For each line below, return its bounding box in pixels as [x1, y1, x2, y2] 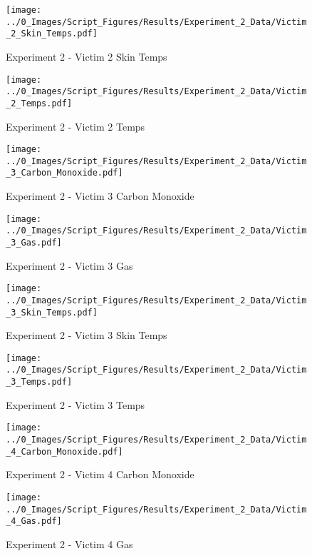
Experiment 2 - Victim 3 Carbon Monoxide [6, 188, 194, 203]
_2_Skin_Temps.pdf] [6, 29, 98, 39]
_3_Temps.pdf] [6, 377, 73, 388]
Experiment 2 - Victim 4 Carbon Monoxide [6, 467, 194, 482]
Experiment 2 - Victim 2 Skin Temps [6, 49, 167, 64]
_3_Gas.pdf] [6, 238, 62, 248]
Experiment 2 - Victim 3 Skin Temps [6, 328, 167, 343]
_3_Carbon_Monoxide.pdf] [6, 168, 123, 178]
